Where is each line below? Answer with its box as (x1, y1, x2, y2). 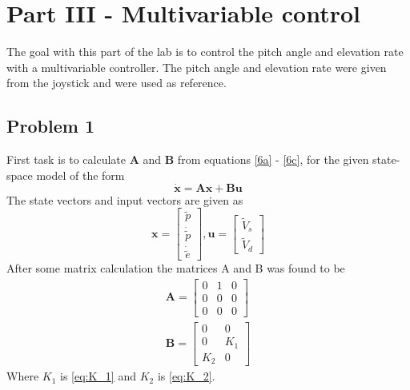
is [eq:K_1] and (60, 368, 136, 384)
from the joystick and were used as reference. (6, 74, 227, 91)
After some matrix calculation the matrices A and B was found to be (6, 260, 345, 277)
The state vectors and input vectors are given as (6, 191, 243, 208)
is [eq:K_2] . (157, 368, 215, 384)
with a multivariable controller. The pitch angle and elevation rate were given (6, 58, 387, 75)
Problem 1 (6, 113, 94, 138)
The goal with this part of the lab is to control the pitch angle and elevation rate (6, 43, 404, 60)
